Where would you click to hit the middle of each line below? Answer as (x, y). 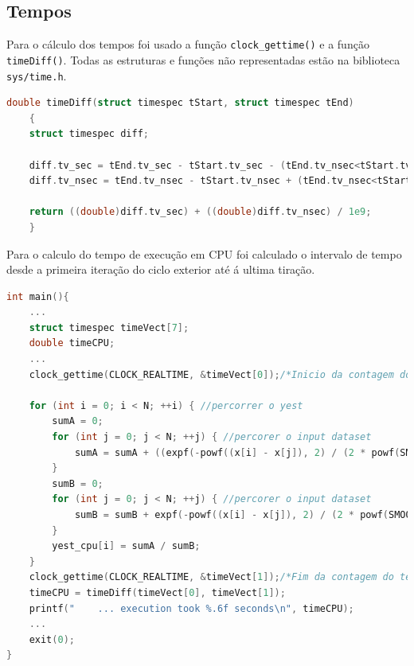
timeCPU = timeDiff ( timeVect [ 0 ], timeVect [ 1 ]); (157, 592)
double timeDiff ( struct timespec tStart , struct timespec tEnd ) (180, 103)
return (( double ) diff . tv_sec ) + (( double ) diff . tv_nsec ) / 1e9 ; (200, 212)
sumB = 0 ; (78, 483)
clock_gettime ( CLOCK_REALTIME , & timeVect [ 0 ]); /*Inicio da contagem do (220, 374)
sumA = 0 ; (78, 421)
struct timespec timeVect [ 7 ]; (109, 327)
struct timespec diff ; (89, 134)
